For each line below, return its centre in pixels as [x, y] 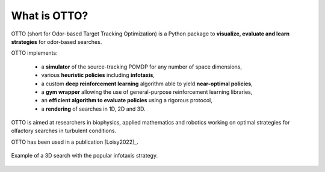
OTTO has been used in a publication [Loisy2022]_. [75, 142]
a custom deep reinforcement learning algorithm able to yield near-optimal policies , [147, 84]
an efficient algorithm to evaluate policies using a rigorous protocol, [127, 100]
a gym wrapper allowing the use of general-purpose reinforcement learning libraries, [147, 92]
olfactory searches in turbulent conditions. [64, 131]
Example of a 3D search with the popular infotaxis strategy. [85, 156]
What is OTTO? [50, 16]
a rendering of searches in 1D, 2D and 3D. [93, 109]
